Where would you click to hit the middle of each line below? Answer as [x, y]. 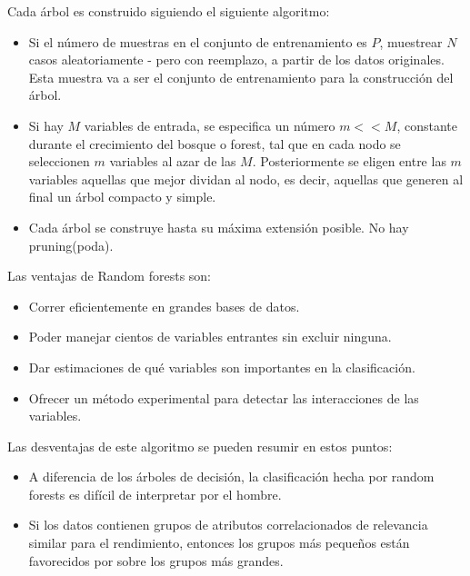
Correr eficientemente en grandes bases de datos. [164, 306]
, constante [427, 125]
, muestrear [411, 41]
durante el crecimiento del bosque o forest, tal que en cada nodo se [215, 143]
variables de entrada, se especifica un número [210, 125]
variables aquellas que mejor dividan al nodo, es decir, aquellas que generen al [246, 179]
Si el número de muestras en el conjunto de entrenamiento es [198, 41]
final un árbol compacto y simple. [122, 197]
